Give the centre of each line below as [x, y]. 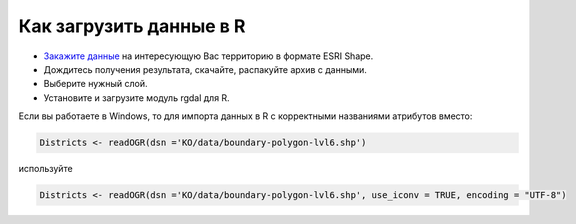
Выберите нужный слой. [95, 84]
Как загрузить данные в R [132, 26]
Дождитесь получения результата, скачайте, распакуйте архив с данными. [205, 69]
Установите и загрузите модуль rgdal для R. [136, 97]
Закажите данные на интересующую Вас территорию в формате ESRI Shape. [208, 56]
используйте [46, 169]
